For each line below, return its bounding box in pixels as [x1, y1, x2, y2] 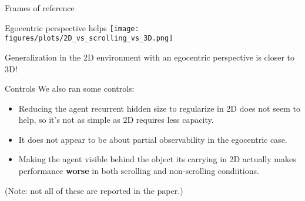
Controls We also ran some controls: [5, 82, 135, 95]
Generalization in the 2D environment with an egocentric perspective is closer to [5, 51, 295, 63]
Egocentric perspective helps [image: [5, 21, 139, 33]
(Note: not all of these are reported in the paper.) [5, 184, 183, 196]
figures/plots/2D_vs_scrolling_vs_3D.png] [5, 34, 173, 43]
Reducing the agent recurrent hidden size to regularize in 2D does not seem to [18, 102, 300, 114]
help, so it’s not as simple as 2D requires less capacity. [18, 113, 214, 126]
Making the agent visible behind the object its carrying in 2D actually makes [18, 153, 296, 165]
